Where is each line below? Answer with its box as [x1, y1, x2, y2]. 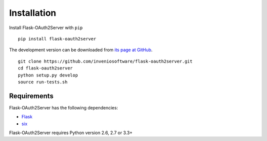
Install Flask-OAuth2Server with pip [9, 25, 83, 31]
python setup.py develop [18, 72, 78, 78]
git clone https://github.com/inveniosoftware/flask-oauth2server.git [18, 58, 193, 64]
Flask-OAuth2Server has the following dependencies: [9, 105, 118, 110]
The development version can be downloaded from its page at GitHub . [9, 47, 153, 53]
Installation [9, 7, 56, 18]
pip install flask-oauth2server [18, 36, 96, 41]
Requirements [9, 92, 54, 100]
